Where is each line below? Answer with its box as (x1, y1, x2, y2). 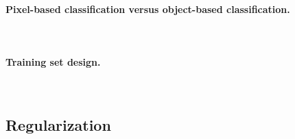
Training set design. (5, 54, 101, 68)
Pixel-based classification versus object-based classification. (5, 1, 290, 16)
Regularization (5, 114, 111, 136)
